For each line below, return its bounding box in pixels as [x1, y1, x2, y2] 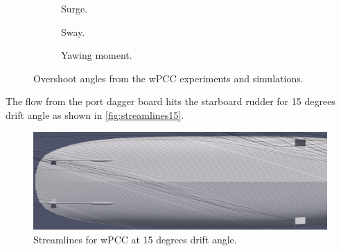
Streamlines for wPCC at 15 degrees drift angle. [33, 232, 237, 246]
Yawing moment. [61, 48, 132, 62]
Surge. [61, 1, 88, 15]
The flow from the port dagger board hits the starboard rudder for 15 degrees [6, 94, 335, 109]
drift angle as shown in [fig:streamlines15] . [6, 107, 184, 122]
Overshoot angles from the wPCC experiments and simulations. [33, 71, 304, 85]
